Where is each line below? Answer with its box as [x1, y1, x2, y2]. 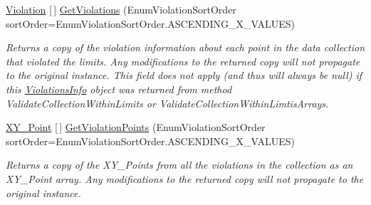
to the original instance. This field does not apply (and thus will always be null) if [6, 68, 362, 83]
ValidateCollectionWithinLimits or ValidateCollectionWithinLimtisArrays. [6, 95, 329, 110]
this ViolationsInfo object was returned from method [6, 81, 232, 96]
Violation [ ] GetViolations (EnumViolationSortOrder [6, 2, 236, 16]
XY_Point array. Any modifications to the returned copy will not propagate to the [6, 171, 364, 186]
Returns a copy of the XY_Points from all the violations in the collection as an [6, 157, 353, 172]
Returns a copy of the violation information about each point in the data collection [6, 40, 365, 55]
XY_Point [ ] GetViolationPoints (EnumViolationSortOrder [6, 120, 266, 135]
